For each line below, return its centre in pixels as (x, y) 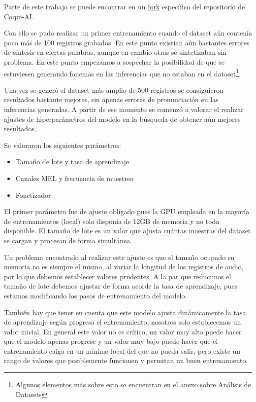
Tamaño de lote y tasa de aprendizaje (72, 162)
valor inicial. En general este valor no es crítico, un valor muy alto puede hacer (123, 331)
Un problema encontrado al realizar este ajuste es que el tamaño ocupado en (119, 257)
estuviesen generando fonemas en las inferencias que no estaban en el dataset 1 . (122, 73)
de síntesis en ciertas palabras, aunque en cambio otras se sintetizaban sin (115, 52)
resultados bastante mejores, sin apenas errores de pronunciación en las (111, 99)
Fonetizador (33, 195)
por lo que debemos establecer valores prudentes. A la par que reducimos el (118, 276)
